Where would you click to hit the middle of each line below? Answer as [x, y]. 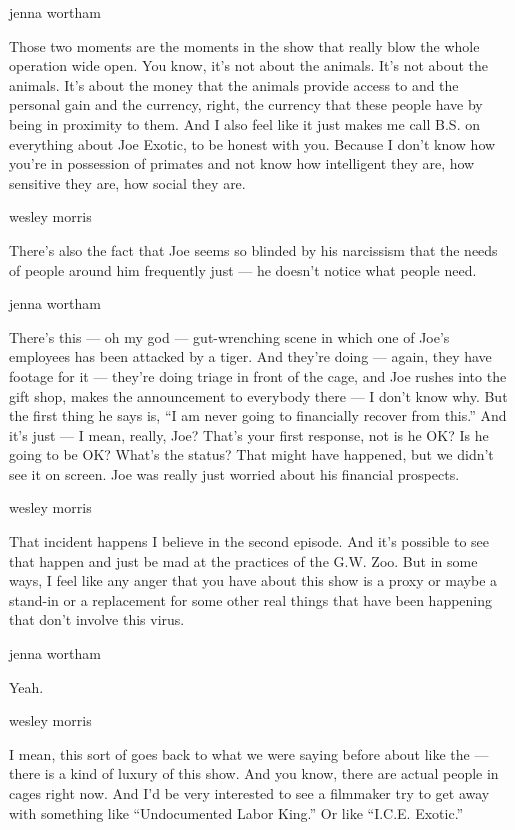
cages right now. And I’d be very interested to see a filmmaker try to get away [249, 793]
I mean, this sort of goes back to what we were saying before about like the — [249, 753]
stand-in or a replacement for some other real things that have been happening [251, 599]
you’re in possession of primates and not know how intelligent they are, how [242, 163]
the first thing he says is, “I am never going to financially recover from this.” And [258, 415]
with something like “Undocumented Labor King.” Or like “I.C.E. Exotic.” [236, 812]
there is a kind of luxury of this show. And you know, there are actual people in [254, 773]
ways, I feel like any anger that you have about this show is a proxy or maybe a [253, 580]
